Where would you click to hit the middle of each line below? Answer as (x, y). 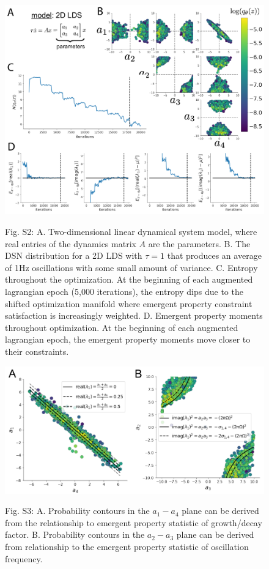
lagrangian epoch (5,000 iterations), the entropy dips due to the (124, 291)
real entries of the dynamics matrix (71, 243)
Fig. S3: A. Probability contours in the (77, 511)
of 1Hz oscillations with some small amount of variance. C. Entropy (131, 267)
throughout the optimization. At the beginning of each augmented (129, 279)
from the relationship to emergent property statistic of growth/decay (134, 522)
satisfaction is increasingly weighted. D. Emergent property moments (134, 315)
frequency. (24, 558)
